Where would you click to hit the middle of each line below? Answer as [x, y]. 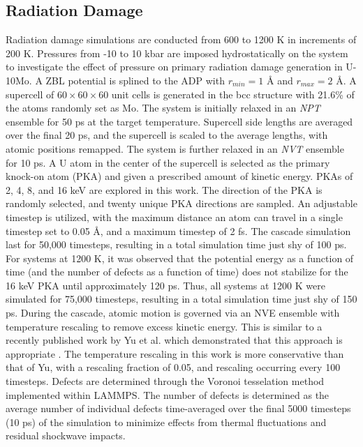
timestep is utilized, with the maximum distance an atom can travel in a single [174, 217]
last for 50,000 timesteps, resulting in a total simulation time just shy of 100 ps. [176, 244]
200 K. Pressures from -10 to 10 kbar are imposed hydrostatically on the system [177, 53]
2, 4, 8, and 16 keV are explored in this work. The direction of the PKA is [164, 189]
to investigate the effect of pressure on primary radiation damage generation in [174, 67]
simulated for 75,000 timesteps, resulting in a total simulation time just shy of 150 [181, 299]
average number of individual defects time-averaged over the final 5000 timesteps [178, 408]
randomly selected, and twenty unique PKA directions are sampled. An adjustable [181, 203]
